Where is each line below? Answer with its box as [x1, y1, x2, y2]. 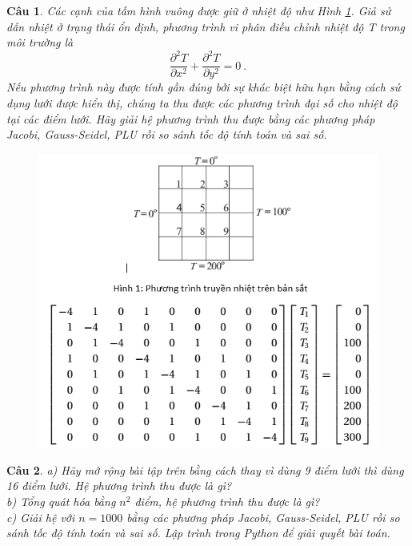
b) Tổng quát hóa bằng [6, 493, 116, 510]
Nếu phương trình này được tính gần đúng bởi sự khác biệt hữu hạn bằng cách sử [6, 79, 401, 95]
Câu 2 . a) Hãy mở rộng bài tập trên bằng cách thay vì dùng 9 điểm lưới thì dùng [6, 461, 404, 478]
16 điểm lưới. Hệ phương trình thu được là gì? [6, 477, 232, 494]
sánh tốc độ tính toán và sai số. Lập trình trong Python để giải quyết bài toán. [6, 524, 390, 541]
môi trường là [6, 34, 74, 51]
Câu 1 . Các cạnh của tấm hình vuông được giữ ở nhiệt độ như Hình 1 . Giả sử [6, 2, 391, 18]
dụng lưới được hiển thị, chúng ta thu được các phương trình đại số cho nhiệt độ [6, 94, 398, 111]
